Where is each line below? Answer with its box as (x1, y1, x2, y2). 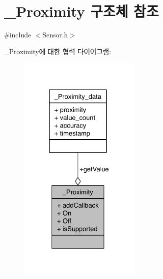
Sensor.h (42, 30, 68, 40)
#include (4, 30, 31, 40)
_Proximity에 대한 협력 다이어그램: (4, 46, 111, 56)
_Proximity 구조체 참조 (4, 1, 159, 21)
